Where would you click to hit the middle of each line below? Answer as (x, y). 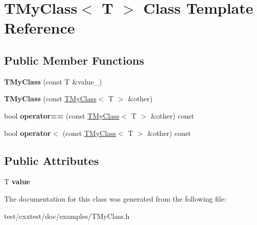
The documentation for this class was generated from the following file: (115, 198)
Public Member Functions (74, 60)
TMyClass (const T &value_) (53, 81)
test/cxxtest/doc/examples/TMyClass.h (67, 216)
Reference (40, 28)
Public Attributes (52, 160)
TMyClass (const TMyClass (50, 99)
